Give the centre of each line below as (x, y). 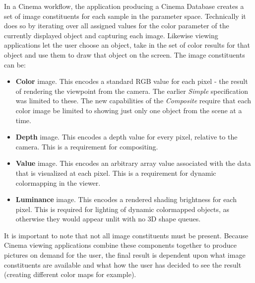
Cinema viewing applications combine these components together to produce (120, 245)
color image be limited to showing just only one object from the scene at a (129, 110)
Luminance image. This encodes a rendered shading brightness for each (126, 199)
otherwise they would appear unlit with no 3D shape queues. (108, 219)
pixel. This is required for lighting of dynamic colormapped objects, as (123, 209)
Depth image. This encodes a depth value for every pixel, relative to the (127, 137)
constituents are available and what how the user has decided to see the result (123, 264)
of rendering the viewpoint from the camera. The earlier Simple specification (132, 91)
